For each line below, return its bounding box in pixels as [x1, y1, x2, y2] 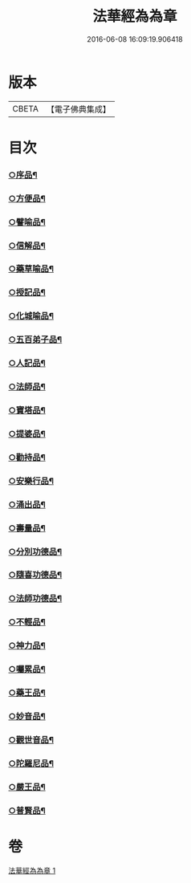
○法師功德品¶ [8, 593, 63, 604]
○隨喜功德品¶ [8, 569, 63, 580]
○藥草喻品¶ [8, 263, 55, 275]
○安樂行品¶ [8, 475, 55, 486]
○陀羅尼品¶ [8, 758, 55, 769]
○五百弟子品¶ [8, 334, 63, 345]
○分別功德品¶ [8, 546, 63, 557]
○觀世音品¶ [8, 734, 55, 745]
